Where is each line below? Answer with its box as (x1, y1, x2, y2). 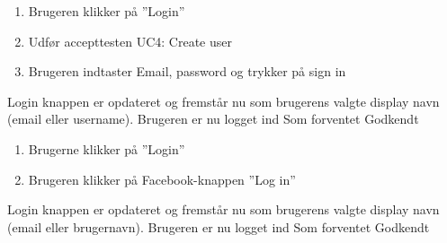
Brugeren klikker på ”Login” (28, 2, 185, 20)
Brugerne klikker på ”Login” (28, 139, 185, 158)
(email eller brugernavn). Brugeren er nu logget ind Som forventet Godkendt (7, 217, 430, 236)
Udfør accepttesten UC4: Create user (28, 31, 232, 50)
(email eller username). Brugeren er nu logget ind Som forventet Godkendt (7, 109, 419, 128)
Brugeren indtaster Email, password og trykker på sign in (28, 62, 346, 81)
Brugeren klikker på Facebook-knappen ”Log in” (28, 169, 296, 188)
